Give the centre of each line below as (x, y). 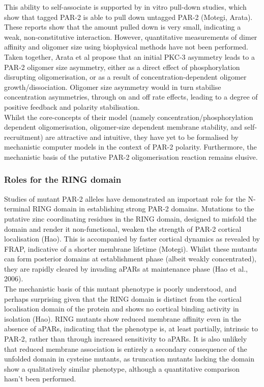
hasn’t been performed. (40, 379)
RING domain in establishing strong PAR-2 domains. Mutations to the (143, 209)
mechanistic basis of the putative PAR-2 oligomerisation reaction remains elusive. (131, 156)
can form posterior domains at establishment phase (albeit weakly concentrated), (130, 259)
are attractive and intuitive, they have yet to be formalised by (142, 137)
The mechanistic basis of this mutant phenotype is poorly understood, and (121, 289)
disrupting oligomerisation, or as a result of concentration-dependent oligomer (125, 77)
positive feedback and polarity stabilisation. (72, 106)
